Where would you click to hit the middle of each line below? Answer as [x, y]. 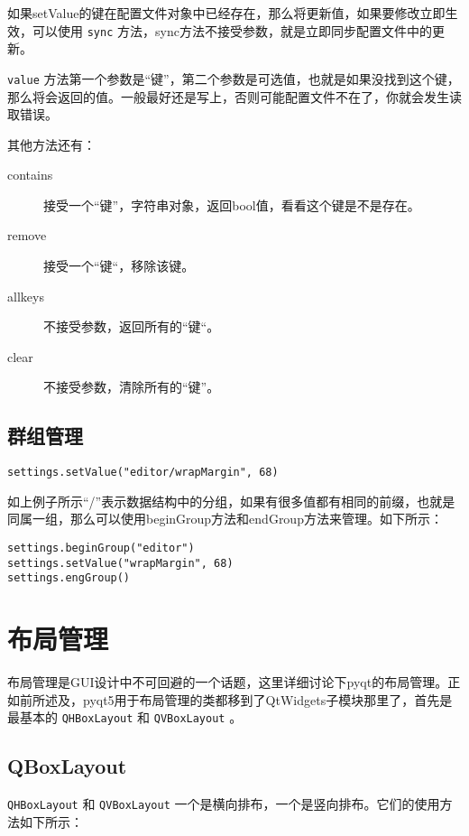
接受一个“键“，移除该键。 [119, 266]
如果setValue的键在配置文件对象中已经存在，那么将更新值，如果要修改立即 [226, 13]
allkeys [26, 296]
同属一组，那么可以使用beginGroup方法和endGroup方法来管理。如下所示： [225, 519]
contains [30, 175]
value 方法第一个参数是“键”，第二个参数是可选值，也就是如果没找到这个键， [234, 78]
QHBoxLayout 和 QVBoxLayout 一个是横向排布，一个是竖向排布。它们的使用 [224, 804]
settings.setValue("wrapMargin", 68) [120, 563]
